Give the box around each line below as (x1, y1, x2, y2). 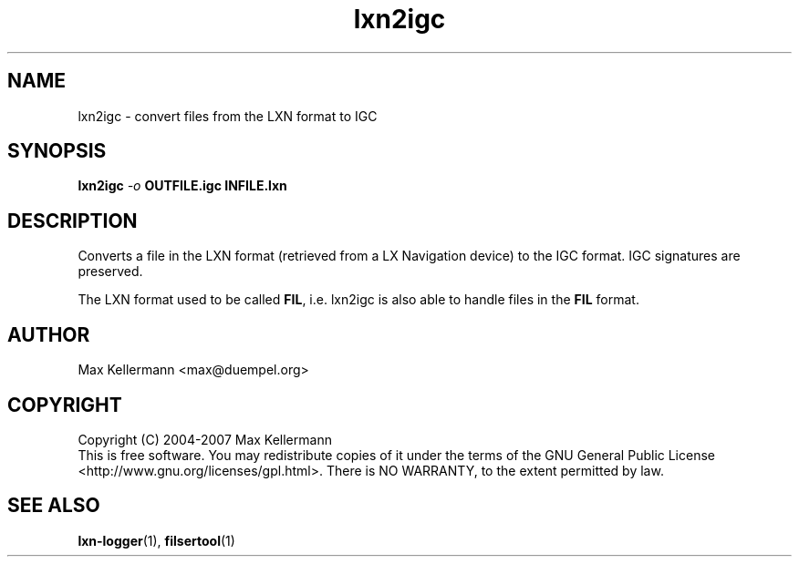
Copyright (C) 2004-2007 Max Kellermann (78, 431, 332, 447)
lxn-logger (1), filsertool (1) (78, 532, 235, 549)
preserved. (78, 263, 143, 280)
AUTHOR (7, 323, 90, 346)
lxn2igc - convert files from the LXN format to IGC (78, 108, 378, 124)
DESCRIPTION (7, 209, 138, 232)
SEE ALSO (7, 494, 100, 518)
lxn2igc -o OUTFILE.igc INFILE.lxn (78, 178, 287, 194)
